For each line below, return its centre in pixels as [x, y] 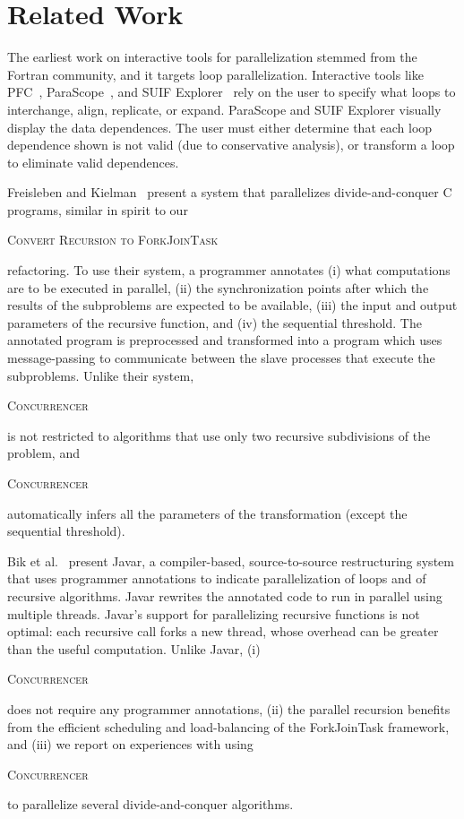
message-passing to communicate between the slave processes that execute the [221, 358]
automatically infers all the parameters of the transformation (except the [207, 513]
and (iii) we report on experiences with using [130, 744]
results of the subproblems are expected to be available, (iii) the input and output [232, 305]
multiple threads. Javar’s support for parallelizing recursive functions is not [214, 613]
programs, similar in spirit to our [98, 209]
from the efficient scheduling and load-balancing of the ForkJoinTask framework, [228, 726]
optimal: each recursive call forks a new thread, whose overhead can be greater [223, 631]
